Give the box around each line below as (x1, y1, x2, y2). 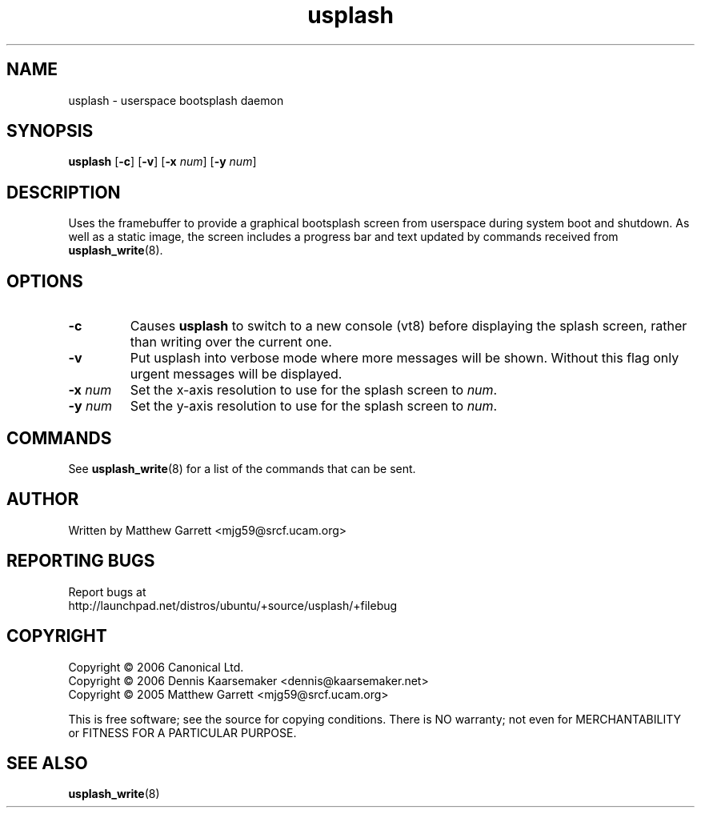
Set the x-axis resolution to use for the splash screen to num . (130, 382, 498, 399)
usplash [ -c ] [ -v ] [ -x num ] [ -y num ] (68, 154, 257, 169)
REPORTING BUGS (6, 551, 155, 571)
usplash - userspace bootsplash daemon (68, 93, 284, 107)
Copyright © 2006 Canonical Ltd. (68, 660, 244, 674)
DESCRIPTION (6, 182, 121, 202)
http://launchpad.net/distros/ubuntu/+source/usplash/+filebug (68, 598, 398, 612)
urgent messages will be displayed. (130, 366, 342, 383)
